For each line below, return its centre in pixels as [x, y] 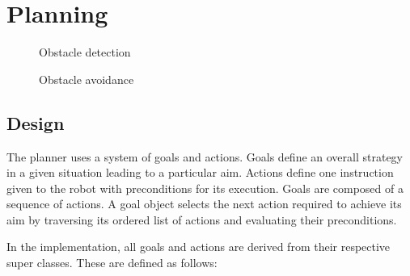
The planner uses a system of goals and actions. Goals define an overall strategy [205, 156]
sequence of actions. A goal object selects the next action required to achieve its [204, 204]
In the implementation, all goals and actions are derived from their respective [199, 247]
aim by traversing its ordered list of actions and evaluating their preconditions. [202, 219]
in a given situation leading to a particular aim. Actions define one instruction [200, 172]
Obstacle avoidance [87, 79]
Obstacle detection [85, 52]
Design [36, 122]
